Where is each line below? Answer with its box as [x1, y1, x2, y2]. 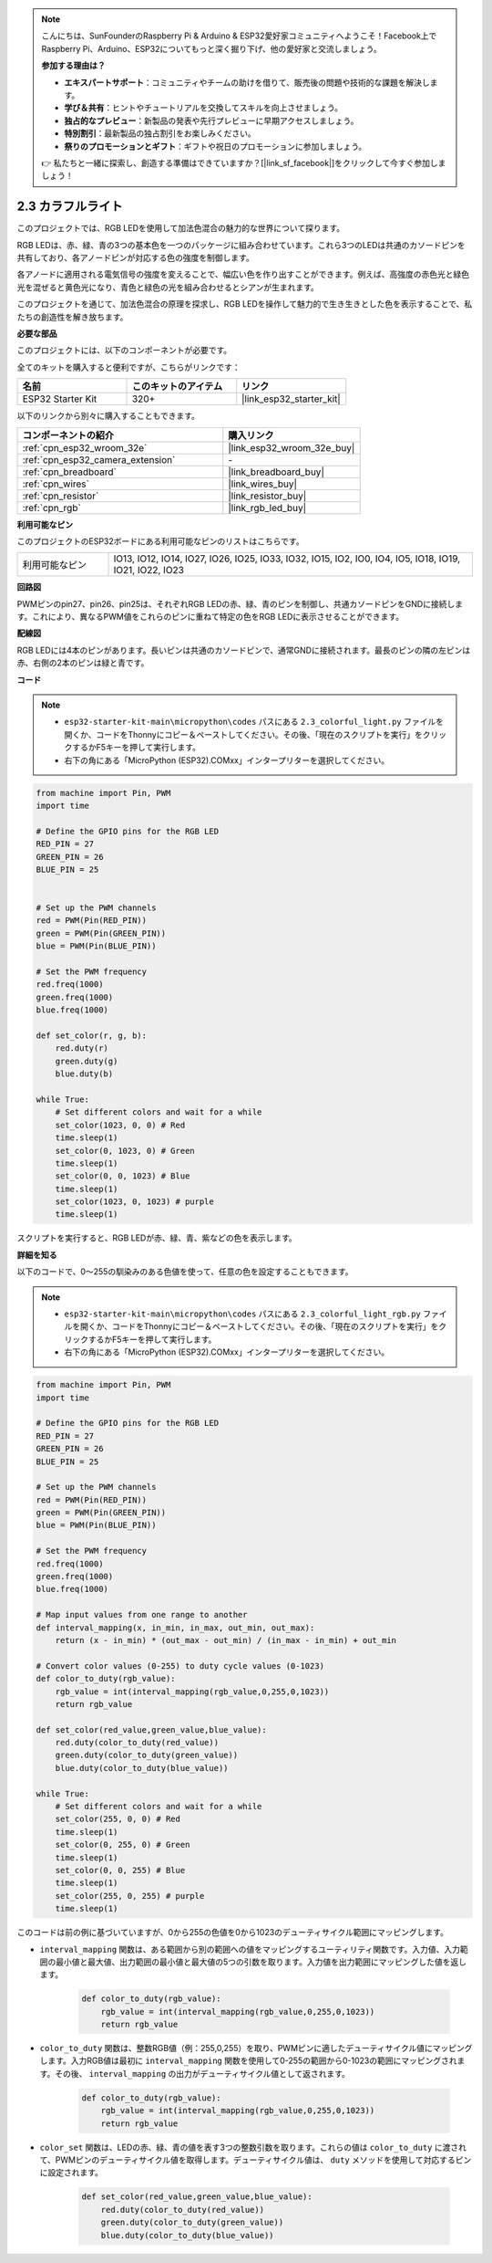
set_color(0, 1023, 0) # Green [55, 1146, 195, 1156]
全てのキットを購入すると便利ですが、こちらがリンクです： [16, 361, 241, 372]
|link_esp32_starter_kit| [241, 393, 341, 405]
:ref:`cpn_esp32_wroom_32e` [22, 441, 148, 454]
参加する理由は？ [41, 60, 106, 71]
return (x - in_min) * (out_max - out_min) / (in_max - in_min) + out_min [55, 1635, 396, 1645]
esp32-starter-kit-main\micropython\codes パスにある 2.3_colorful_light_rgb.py [64, 1308, 421, 1319]
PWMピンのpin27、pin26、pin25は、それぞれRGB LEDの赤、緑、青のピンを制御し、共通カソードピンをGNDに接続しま [16, 598, 464, 609]
